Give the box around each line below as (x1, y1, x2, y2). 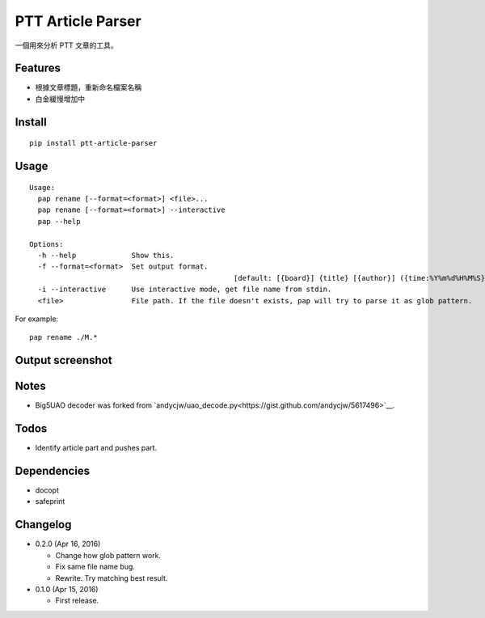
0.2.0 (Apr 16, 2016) (35, 539, 101, 549)
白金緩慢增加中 (35, 94, 85, 104)
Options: (29, 239, 64, 248)
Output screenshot (15, 353, 112, 367)
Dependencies (15, 463, 91, 477)
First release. (55, 595, 99, 606)
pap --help (37, 217, 81, 226)
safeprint (35, 497, 65, 506)
